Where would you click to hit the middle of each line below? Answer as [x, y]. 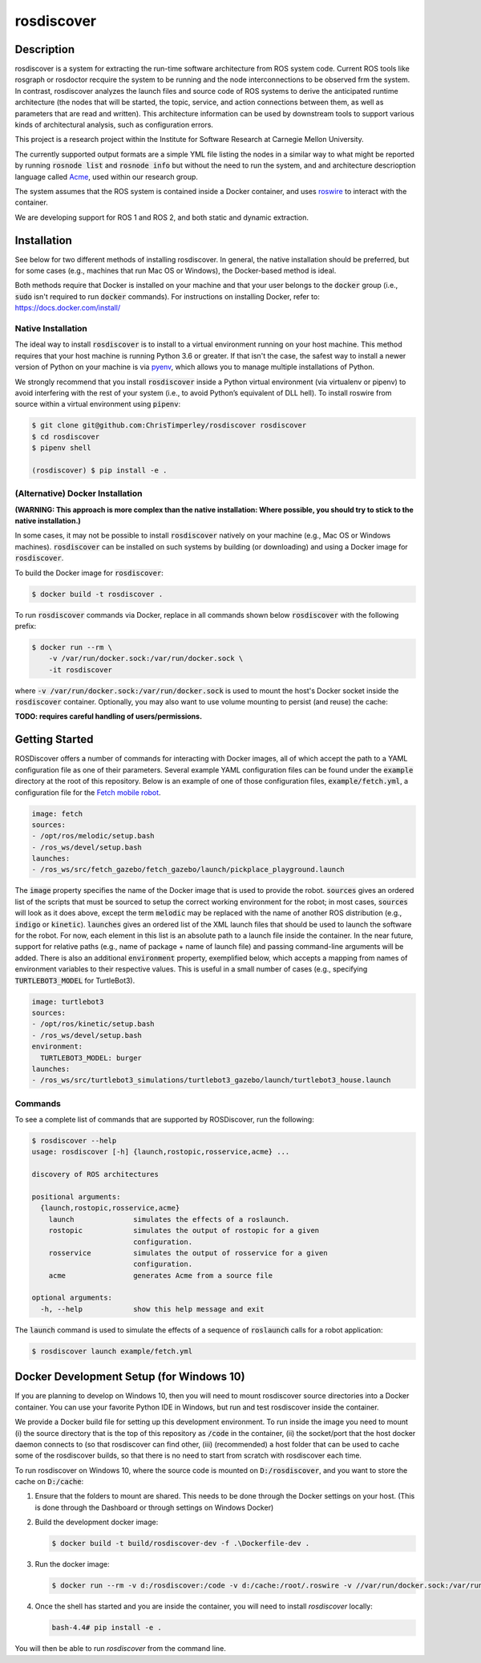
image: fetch [57, 813]
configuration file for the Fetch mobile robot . [88, 792]
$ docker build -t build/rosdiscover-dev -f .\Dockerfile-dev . [181, 1543]
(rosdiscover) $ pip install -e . [99, 470]
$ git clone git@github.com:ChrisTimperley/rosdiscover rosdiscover [169, 426]
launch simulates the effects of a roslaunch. [169, 1219]
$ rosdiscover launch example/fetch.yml [112, 1351]
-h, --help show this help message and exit [152, 1309]
